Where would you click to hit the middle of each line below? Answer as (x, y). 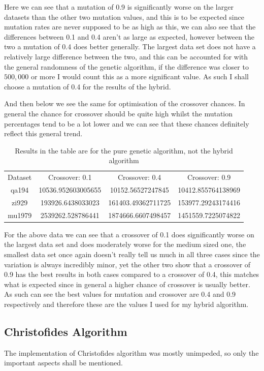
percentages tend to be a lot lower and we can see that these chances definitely (127, 123)
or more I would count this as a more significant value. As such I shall (140, 76)
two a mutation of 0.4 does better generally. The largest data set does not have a (130, 47)
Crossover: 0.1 (70, 177)
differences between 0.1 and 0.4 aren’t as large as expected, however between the (129, 36)
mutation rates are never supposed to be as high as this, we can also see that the (130, 27)
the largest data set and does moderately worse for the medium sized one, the (125, 244)
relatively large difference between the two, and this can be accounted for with (126, 56)
